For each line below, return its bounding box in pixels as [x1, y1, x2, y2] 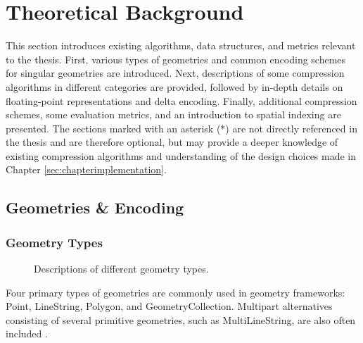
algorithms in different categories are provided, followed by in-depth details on [6, 79, 343, 94]
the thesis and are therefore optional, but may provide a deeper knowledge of [6, 135, 338, 149]
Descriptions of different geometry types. [34, 261, 209, 276]
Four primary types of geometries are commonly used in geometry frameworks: [6, 285, 345, 299]
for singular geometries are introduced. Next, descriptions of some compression [6, 66, 345, 80]
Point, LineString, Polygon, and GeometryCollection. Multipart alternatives [6, 299, 333, 313]
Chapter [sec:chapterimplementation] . [6, 162, 167, 177]
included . [6, 326, 48, 341]
